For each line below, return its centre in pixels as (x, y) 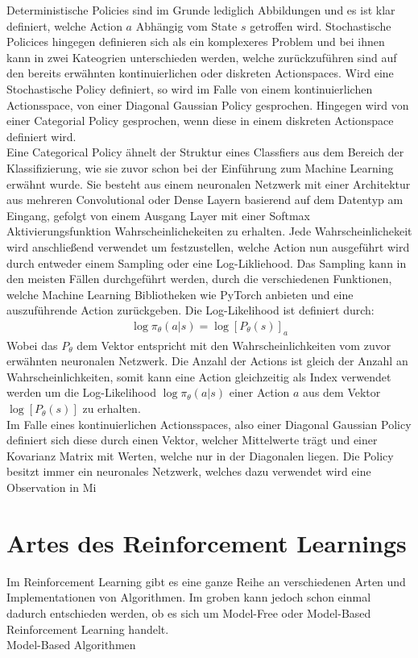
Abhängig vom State (186, 25)
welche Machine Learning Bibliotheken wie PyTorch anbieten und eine (180, 294)
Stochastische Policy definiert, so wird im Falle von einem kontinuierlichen (190, 88)
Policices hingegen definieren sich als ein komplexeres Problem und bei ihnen (196, 42)
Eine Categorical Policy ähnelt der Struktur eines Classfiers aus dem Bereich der (205, 152)
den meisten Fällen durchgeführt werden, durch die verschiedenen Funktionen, (199, 279)
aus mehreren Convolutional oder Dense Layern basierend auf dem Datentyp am (205, 200)
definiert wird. (41, 136)
